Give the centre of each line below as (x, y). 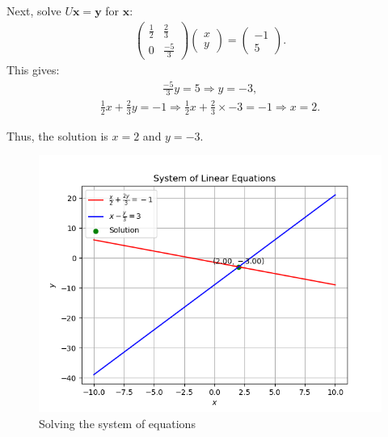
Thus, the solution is (57, 135)
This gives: (33, 70)
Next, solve (34, 11)
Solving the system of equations (117, 423)
